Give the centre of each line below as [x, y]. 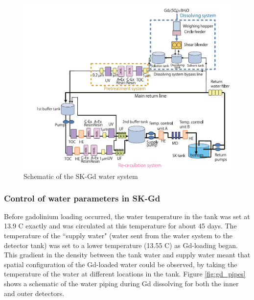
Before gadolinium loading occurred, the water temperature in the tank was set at [127, 216]
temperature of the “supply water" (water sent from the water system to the [118, 236]
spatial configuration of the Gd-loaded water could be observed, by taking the [121, 264]
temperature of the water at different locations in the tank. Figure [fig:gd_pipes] [125, 274]
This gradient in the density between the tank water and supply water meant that [127, 255]
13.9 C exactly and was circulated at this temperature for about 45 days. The [120, 226]
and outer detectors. [34, 293]
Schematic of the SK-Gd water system [81, 176]
